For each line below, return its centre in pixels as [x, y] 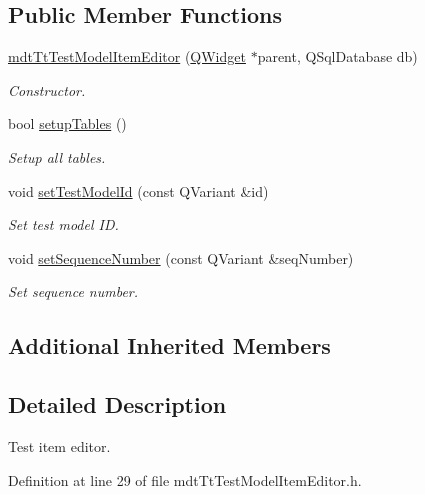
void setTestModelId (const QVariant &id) [138, 190]
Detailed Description [117, 404]
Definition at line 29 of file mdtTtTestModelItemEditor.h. [185, 479]
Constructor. [47, 89]
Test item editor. [59, 445]
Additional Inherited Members [169, 345]
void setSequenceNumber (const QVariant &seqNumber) [181, 257]
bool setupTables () [67, 123]
